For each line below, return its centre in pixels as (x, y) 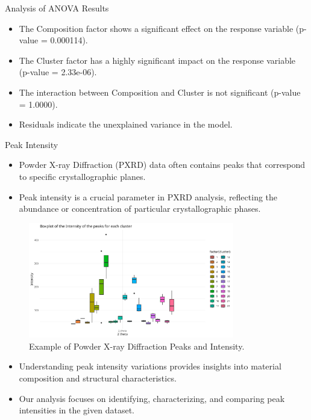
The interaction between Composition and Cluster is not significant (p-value (160, 92)
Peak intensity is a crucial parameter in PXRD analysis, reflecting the (148, 196)
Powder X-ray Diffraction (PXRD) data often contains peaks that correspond (162, 165)
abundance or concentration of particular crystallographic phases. (140, 208)
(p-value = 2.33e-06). (58, 72)
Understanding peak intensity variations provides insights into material (150, 366)
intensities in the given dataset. (77, 410)
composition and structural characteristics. (98, 378)
